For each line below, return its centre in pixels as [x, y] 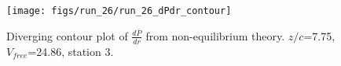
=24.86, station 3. [71, 51]
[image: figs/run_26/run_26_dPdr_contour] [119, 11]
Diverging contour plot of [67, 35]
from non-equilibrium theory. [215, 35]
